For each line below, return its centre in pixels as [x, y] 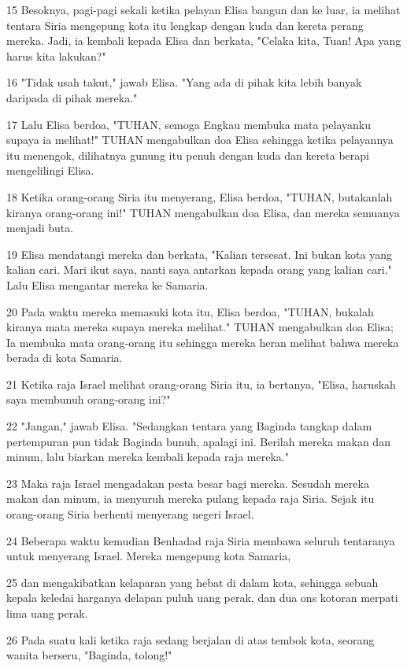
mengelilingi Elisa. [50, 170]
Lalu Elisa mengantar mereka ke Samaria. [107, 284]
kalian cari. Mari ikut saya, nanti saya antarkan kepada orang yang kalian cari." [199, 269]
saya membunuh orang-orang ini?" [89, 399]
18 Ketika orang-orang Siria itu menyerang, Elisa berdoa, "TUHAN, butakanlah [200, 196]
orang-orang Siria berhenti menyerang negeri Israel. [130, 514]
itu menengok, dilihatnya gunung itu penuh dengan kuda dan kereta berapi [188, 155]
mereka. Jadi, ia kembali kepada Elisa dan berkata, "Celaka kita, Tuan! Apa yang [204, 41]
